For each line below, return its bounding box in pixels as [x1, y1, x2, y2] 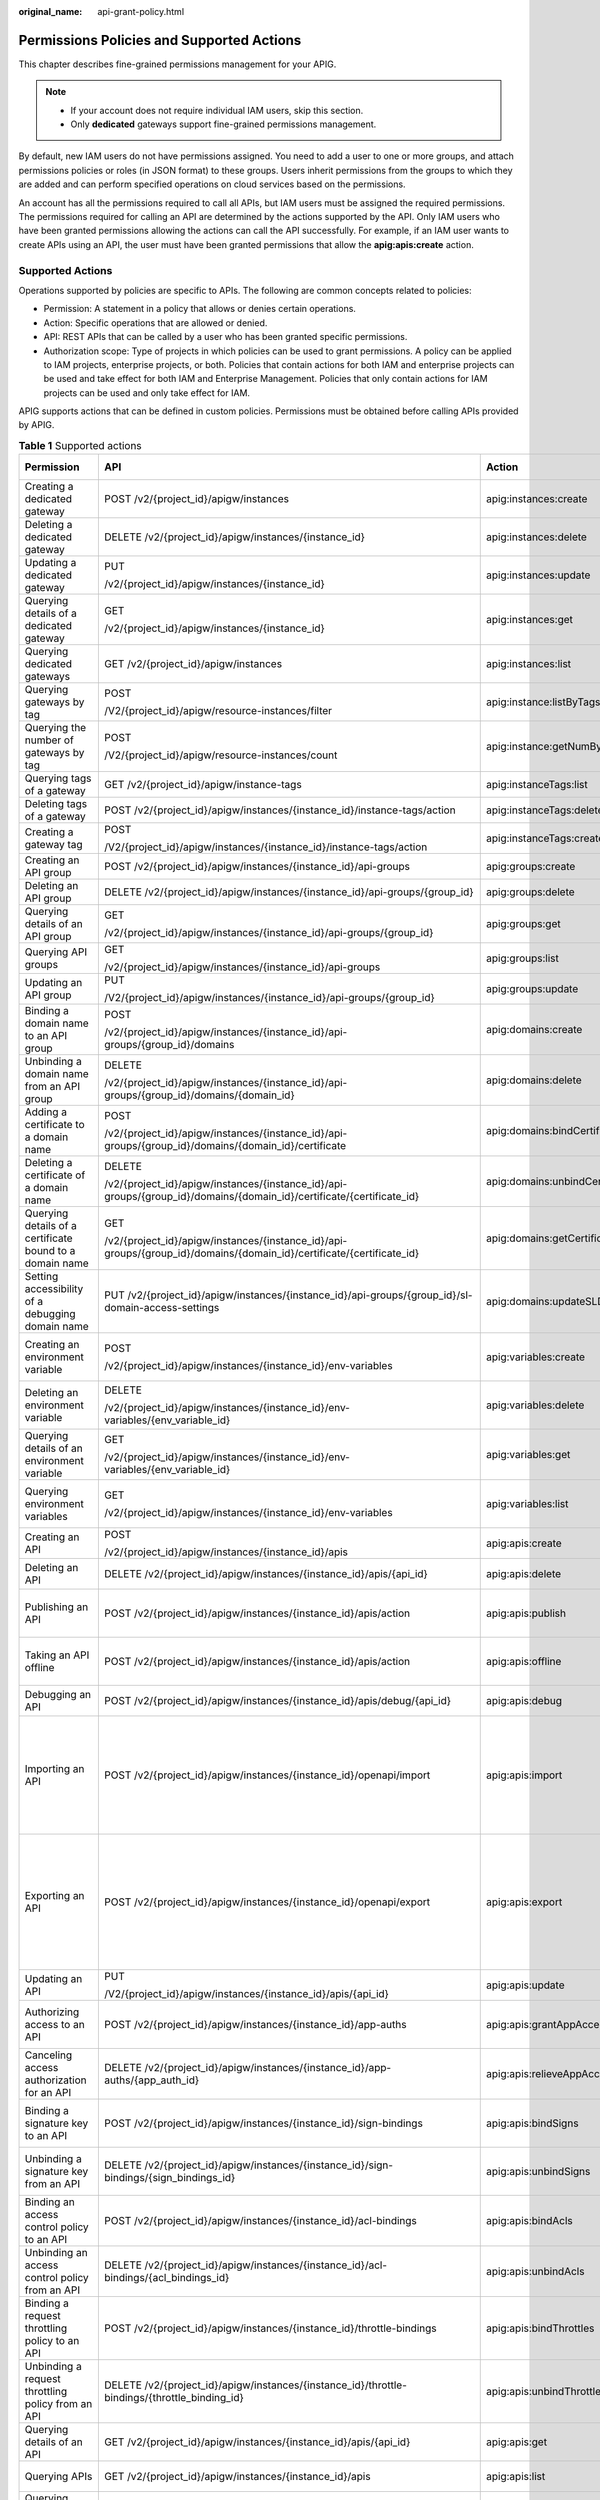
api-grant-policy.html [97, 6, 185, 17]
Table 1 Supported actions [18, 439, 142, 453]
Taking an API [24, 1648, 90, 1662]
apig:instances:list [486, 657, 572, 671]
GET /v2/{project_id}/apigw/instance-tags [104, 778, 302, 792]
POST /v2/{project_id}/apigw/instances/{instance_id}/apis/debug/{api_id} [104, 1694, 452, 1708]
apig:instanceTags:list [486, 778, 589, 792]
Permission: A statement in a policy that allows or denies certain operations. [43, 303, 357, 315]
